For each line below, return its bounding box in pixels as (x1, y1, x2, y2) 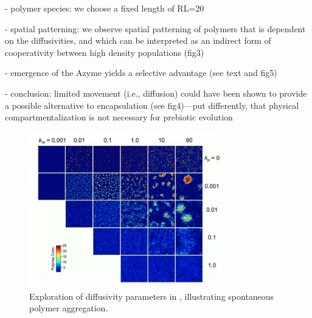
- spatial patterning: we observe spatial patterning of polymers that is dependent (5, 22, 306, 35)
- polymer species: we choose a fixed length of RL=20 (5, 2, 204, 14)
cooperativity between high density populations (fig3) (5, 46, 204, 58)
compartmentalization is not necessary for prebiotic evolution (5, 111, 233, 123)
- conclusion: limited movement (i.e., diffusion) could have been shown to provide (5, 86, 307, 99)
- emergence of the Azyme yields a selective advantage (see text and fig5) (5, 66, 277, 79)
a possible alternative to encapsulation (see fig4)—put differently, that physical (5, 99, 299, 111)
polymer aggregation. (29, 302, 108, 314)
